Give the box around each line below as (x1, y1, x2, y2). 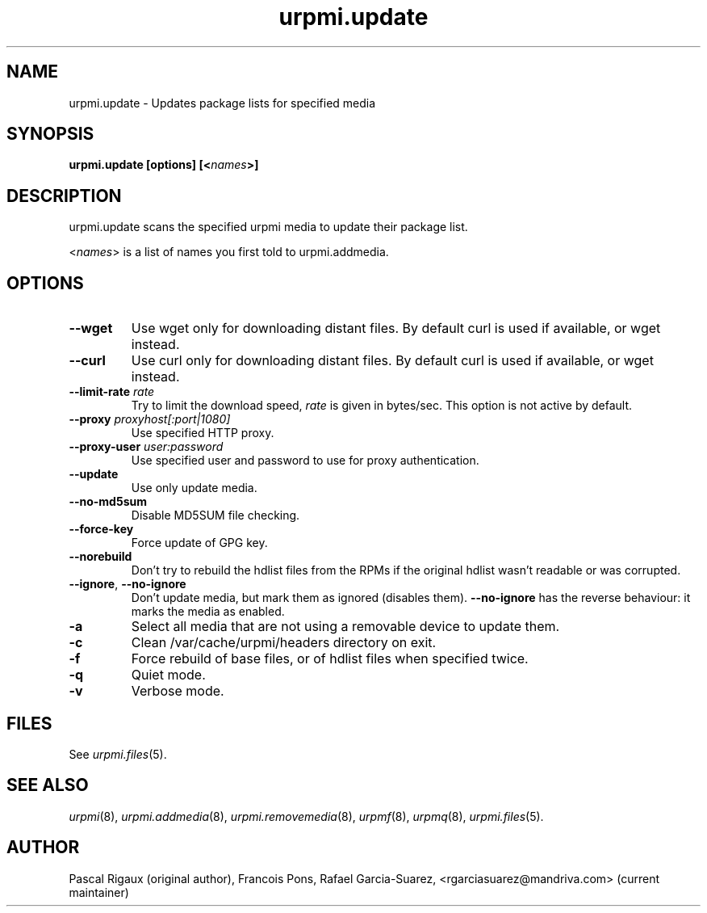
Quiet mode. (131, 667, 206, 684)
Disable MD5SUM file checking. (131, 508, 300, 523)
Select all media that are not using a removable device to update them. (131, 618, 560, 635)
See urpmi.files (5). (69, 747, 167, 761)
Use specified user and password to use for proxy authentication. (131, 453, 479, 468)
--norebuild (69, 549, 132, 564)
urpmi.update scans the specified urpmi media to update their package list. (69, 220, 468, 234)
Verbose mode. (131, 683, 224, 700)
